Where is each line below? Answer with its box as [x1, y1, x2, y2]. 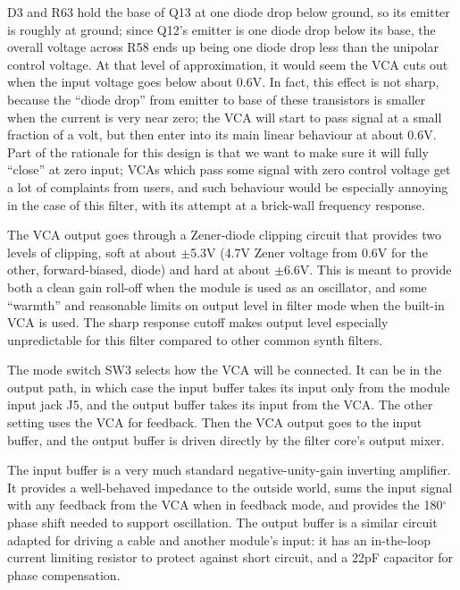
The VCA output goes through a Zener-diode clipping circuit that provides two [7, 225, 442, 244]
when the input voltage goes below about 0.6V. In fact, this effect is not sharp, [7, 72, 439, 91]
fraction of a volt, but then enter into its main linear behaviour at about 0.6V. [7, 125, 437, 144]
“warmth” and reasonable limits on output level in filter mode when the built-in [7, 295, 445, 314]
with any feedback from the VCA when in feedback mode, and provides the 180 [7, 495, 443, 514]
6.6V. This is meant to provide [283, 260, 452, 279]
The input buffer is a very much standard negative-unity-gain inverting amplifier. [7, 460, 451, 479]
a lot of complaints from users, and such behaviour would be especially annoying [7, 177, 448, 196]
